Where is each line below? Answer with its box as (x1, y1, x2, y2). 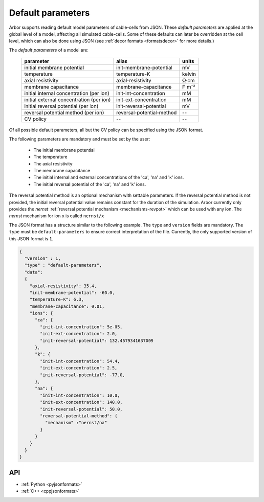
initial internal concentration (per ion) (24, 90, 110, 97)
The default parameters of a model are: (9, 47, 89, 53)
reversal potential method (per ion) (24, 109, 105, 116)
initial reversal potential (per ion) (24, 103, 99, 110)
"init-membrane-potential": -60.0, (29, 290, 115, 296)
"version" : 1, (24, 255, 61, 261)
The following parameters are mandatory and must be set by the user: (9, 136, 150, 142)
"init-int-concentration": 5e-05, (40, 324, 123, 330)
